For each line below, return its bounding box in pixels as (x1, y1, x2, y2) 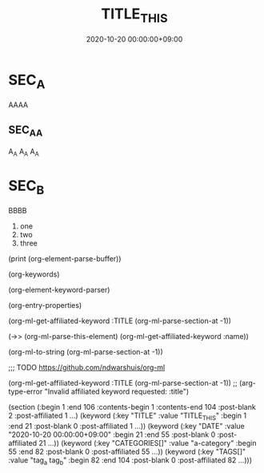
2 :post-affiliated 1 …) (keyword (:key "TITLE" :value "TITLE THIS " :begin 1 (8, 410, 246, 422)
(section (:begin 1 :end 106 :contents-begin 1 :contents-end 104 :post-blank (8, 402, 256, 412)
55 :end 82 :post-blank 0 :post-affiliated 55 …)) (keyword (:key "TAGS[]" (8, 447, 246, 456)
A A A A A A (8, 146, 40, 158)
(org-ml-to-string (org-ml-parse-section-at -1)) (8, 347, 164, 357)
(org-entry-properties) (8, 301, 82, 310)
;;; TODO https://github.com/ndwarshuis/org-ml (8, 362, 166, 373)
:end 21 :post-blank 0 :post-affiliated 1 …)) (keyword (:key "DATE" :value (8, 422, 246, 431)
